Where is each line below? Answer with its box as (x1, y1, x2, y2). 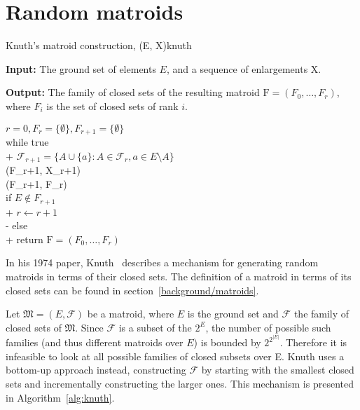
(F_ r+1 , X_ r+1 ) (6, 163, 81, 177)
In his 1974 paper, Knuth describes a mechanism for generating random (6, 255, 319, 270)
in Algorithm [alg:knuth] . (6, 390, 115, 404)
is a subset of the (118, 320, 192, 334)
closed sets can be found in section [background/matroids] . (6, 282, 259, 297)
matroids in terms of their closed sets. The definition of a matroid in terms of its (6, 269, 352, 284)
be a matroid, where (87, 306, 174, 321)
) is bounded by (193, 335, 261, 350)
